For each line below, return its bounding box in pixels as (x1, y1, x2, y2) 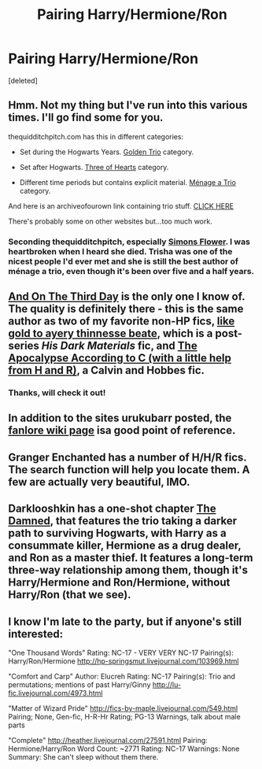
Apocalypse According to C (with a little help (8, 352, 232, 365)
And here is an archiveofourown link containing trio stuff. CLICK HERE (8, 201, 234, 210)
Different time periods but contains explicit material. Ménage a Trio (19, 177, 236, 187)
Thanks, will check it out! (8, 387, 106, 398)
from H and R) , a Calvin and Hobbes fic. (8, 364, 205, 377)
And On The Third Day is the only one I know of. (8, 290, 245, 304)
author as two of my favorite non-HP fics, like (8, 315, 235, 328)
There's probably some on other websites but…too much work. (8, 216, 212, 226)
